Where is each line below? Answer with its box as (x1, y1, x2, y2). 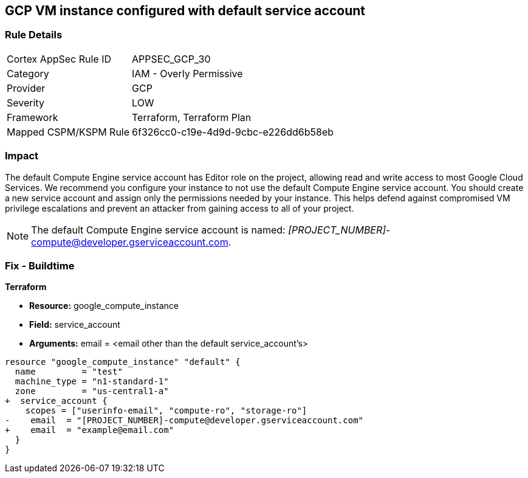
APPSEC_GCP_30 (132, 52, 211, 65)
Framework (7, 111, 58, 123)
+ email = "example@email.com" (5, 425, 174, 435)
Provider (7, 81, 46, 94)
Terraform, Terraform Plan (132, 111, 252, 123)
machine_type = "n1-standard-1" (15, 376, 169, 387)
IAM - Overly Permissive (132, 67, 243, 80)
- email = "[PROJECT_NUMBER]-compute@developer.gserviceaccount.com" (5, 415, 364, 426)
